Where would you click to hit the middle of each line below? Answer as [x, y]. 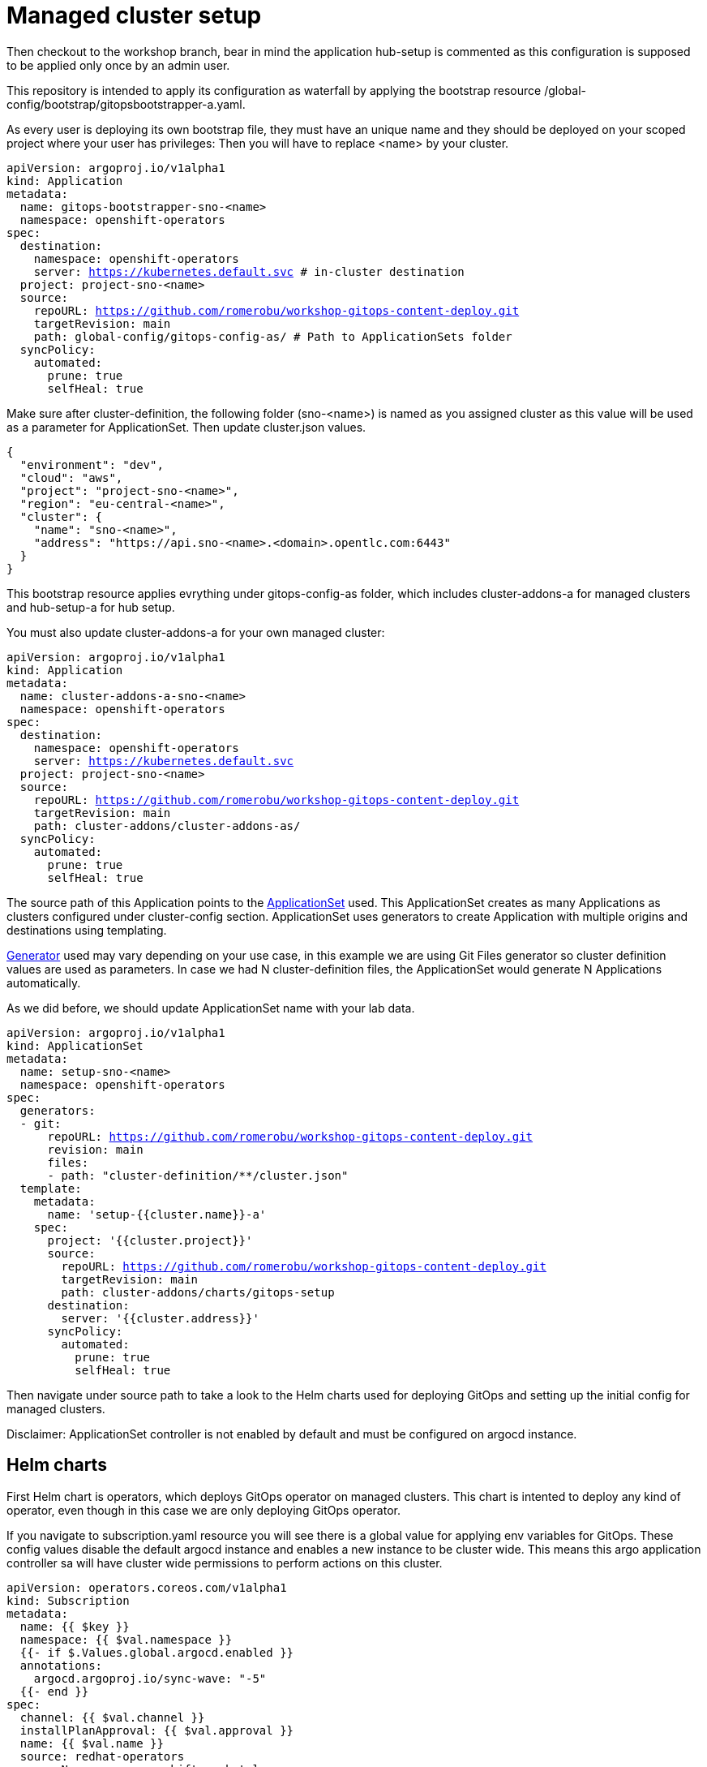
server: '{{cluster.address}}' [160, 1318]
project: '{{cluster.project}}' [150, 1240]
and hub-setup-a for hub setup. [91, 607]
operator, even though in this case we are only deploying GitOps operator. [204, 1510]
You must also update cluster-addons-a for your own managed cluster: [196, 632]
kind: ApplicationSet [75, 1045]
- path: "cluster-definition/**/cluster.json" [198, 1175]
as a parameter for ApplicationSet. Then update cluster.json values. [186, 427]
